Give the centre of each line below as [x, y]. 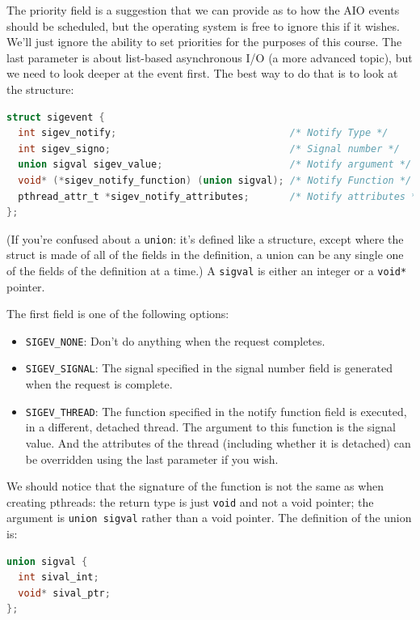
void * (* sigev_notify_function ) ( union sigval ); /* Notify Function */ [215, 180]
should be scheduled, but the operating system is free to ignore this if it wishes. [203, 25]
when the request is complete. [99, 384]
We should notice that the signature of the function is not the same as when [195, 486]
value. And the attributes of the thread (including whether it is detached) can [218, 442]
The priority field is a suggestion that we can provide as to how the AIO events [203, 10]
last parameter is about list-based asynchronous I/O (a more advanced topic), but [210, 57]
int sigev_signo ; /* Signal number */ [209, 149]
